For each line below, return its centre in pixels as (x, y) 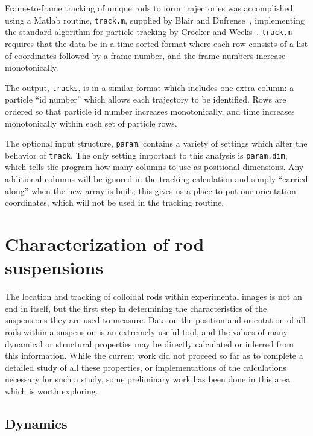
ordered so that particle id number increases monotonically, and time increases (150, 111)
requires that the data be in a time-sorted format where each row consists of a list (156, 43)
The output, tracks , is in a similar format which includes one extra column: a (150, 87)
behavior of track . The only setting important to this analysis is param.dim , (146, 155)
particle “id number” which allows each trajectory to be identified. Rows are (146, 99)
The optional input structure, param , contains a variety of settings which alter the (156, 143)
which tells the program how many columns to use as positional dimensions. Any (154, 167)
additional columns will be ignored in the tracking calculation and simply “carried (156, 179)
